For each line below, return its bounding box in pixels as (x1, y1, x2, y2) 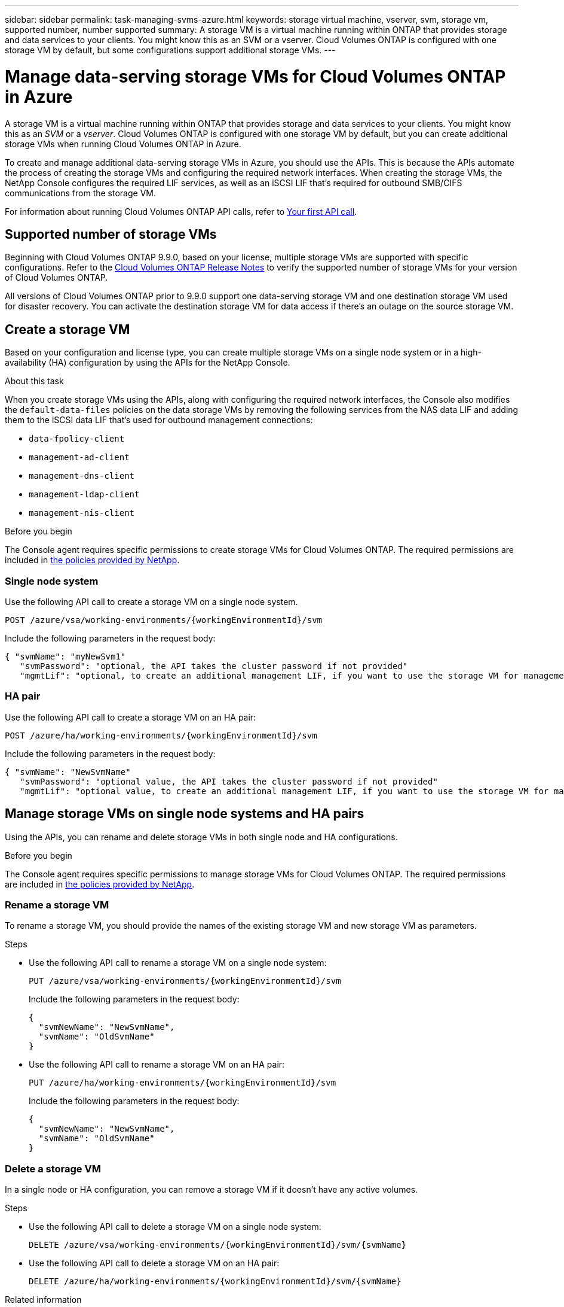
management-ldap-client (29, 490, 140, 500)
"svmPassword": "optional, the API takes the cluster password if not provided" (20, 661, 408, 671)
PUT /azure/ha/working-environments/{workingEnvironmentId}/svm (29, 1078, 336, 1088)
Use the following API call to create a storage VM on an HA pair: (5, 712, 256, 722)
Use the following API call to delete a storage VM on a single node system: (29, 1221, 321, 1232)
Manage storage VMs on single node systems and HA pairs (5, 806, 364, 822)
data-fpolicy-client (29, 434, 125, 444)
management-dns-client (29, 471, 135, 481)
